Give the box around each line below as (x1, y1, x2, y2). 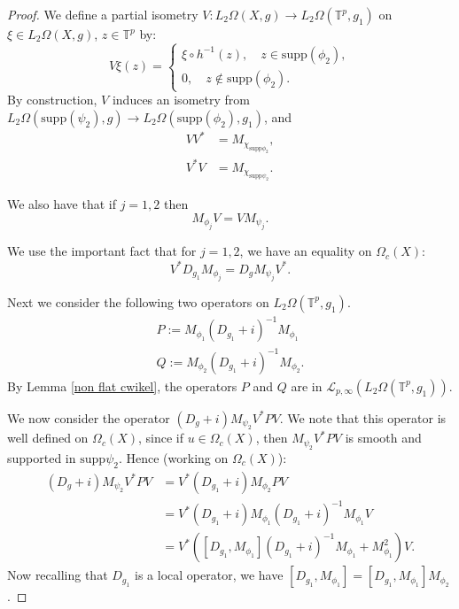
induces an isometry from (112, 90, 250, 109)
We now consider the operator (7, 408, 170, 427)
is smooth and (345, 428, 422, 447)
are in (291, 376, 323, 395)
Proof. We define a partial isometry (7, 5, 198, 23)
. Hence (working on (118, 448, 229, 466)
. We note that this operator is (279, 408, 447, 427)
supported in (7, 448, 76, 466)
